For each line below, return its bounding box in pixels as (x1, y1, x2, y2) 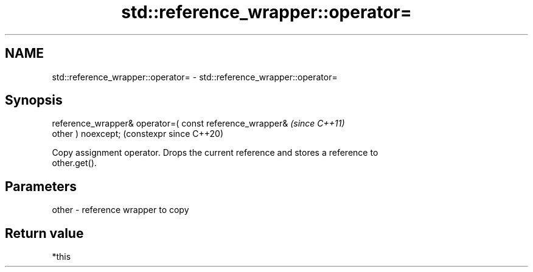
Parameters (5, 178, 77, 194)
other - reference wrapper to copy (52, 204, 189, 215)
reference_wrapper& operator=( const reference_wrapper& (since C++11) (52, 118, 345, 129)
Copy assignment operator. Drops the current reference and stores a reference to (52, 147, 378, 158)
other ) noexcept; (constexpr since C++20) (52, 128, 223, 139)
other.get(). (52, 158, 97, 169)
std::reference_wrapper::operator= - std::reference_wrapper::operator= (52, 71, 338, 82)
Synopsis (5, 92, 63, 108)
